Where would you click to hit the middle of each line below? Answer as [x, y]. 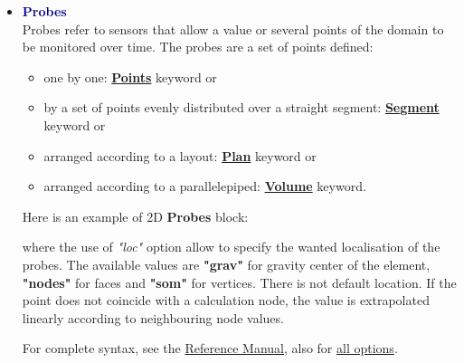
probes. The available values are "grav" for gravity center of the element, [226, 264]
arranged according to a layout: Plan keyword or [180, 155]
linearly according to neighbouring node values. [153, 317]
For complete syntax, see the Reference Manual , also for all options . [210, 348]
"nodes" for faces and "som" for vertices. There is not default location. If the [239, 282]
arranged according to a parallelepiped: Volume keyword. [205, 186]
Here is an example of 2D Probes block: [135, 216]
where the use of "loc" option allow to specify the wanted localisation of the [231, 247]
